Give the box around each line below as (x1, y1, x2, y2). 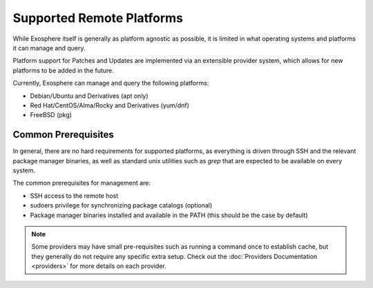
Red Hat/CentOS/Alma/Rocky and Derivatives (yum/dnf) (30, 101, 190, 110)
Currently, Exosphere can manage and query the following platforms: (12, 79, 209, 88)
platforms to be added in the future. (12, 66, 114, 74)
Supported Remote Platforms (12, 10, 183, 25)
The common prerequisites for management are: (12, 179, 151, 187)
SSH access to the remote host (30, 192, 119, 200)
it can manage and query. (12, 43, 86, 52)
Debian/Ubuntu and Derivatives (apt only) (30, 92, 149, 100)
